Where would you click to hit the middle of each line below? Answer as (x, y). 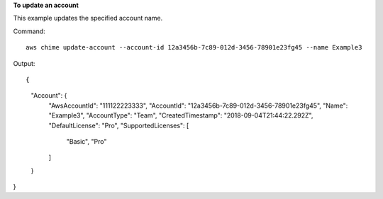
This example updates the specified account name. (88, 18)
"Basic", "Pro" (87, 141)
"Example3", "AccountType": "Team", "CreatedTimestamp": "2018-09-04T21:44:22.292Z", (181, 115)
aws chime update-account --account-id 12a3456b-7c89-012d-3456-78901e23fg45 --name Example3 (194, 47)
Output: (24, 63)
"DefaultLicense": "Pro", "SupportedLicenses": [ (119, 125)
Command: (29, 31)
